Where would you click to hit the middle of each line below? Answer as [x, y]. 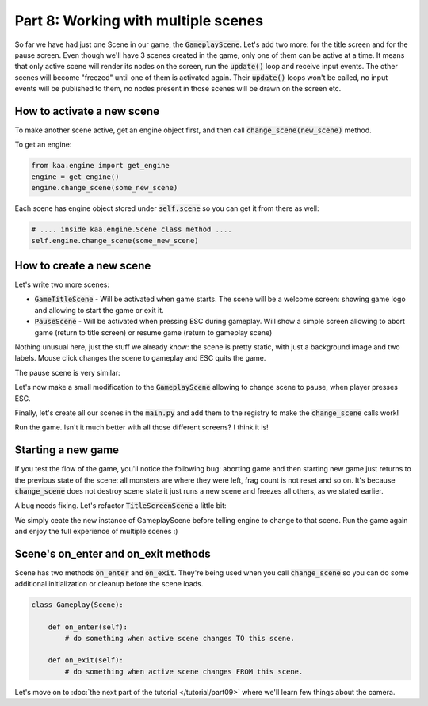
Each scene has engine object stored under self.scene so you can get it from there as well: [167, 208]
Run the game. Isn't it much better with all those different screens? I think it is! [141, 427]
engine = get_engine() [75, 177]
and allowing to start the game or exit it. [99, 310]
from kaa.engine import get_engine [100, 166]
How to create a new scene [83, 265]
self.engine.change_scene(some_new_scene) [115, 240]
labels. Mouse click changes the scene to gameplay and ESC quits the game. [140, 358]
